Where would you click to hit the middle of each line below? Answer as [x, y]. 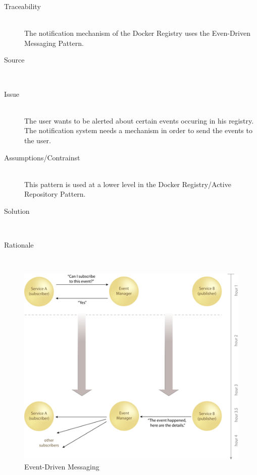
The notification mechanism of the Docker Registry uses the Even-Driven [137, 33]
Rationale [19, 245]
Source [14, 60]
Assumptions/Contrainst [42, 157]
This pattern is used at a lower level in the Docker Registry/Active [128, 184]
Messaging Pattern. [54, 43]
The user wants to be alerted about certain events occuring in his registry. [139, 120]
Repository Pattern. [55, 194]
